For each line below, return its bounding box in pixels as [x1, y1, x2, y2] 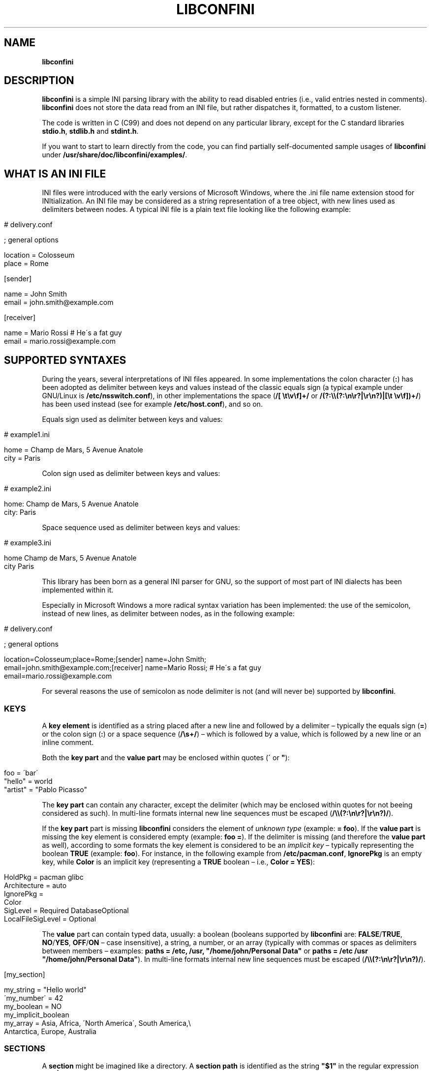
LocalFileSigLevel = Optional [4, 914, 96, 923]
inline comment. [42, 738, 94, 746]
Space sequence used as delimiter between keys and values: [42, 523, 240, 532]
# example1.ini [4, 430, 50, 439]
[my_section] [4, 970, 45, 979]
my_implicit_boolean [4, 1010, 69, 1019]
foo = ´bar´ [4, 768, 38, 777]
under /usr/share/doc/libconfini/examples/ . [42, 150, 187, 159]
